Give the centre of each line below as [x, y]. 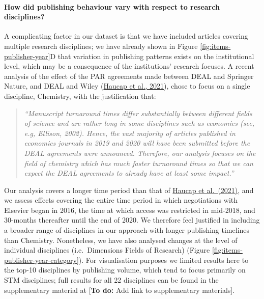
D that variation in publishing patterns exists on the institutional [152, 56]
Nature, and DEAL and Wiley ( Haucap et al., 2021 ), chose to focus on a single [127, 86]
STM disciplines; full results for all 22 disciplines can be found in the [111, 280]
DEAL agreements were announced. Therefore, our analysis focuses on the [140, 153]
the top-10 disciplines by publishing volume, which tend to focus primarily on [125, 270]
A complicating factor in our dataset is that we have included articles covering [126, 36]
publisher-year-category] [41, 260]
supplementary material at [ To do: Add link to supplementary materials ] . [120, 290]
